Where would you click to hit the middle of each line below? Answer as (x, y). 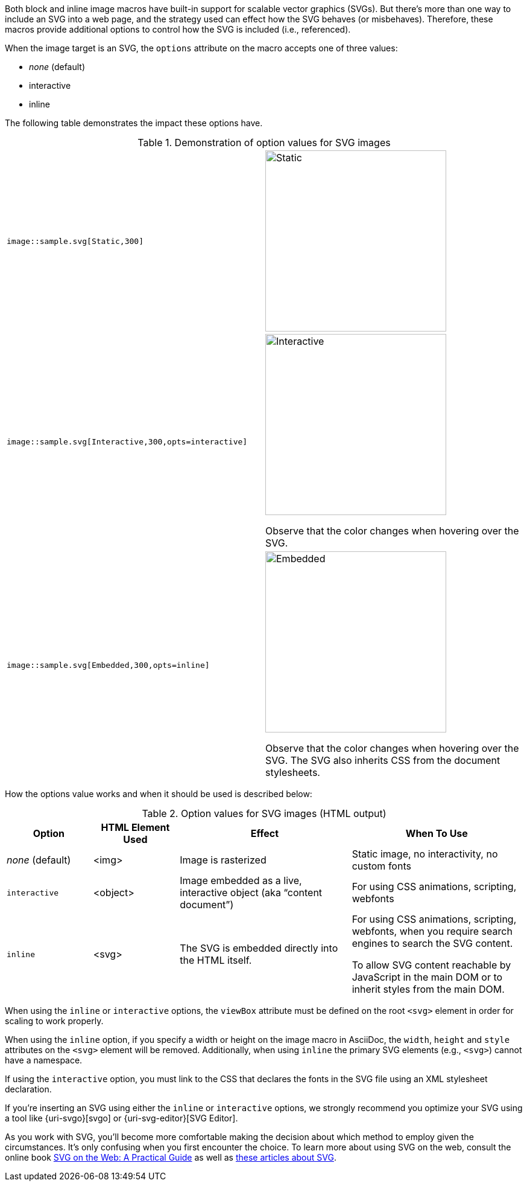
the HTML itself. (216, 960)
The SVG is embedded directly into (259, 948)
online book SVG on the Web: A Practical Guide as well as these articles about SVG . (171, 1157)
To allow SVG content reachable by (431, 965)
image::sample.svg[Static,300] (75, 241)
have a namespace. (44, 1060)
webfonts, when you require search (432, 931)
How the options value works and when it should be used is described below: (159, 794)
